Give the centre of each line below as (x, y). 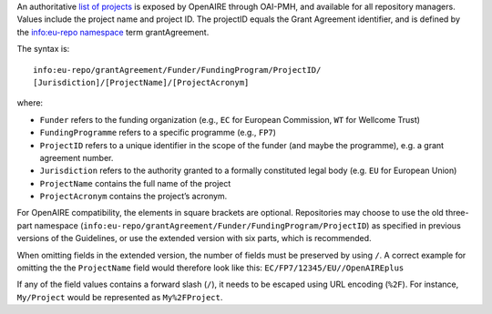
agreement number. (77, 157)
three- (457, 213)
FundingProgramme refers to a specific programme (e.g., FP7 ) (158, 133)
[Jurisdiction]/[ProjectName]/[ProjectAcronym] (141, 82)
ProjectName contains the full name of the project (135, 183)
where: (30, 103)
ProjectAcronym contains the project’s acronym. (133, 197)
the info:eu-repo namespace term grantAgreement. (113, 32)
